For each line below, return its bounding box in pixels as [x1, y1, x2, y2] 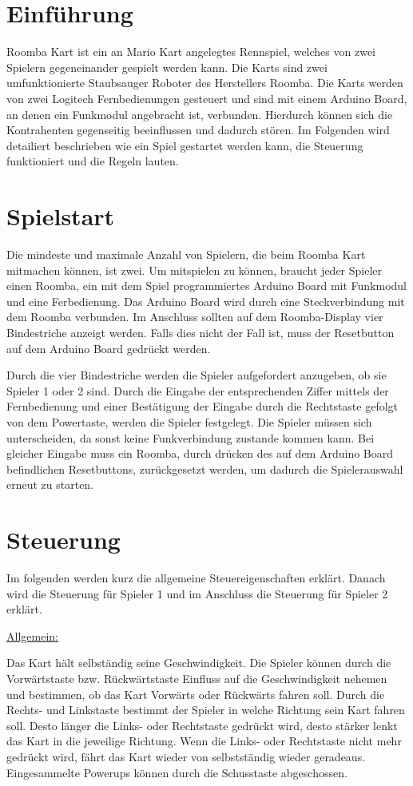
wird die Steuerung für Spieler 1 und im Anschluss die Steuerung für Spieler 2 [6, 585, 388, 601]
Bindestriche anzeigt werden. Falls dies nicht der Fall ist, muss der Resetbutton [6, 324, 395, 340]
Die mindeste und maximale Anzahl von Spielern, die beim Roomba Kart [6, 246, 366, 262]
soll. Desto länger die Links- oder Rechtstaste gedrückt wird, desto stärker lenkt [6, 717, 398, 733]
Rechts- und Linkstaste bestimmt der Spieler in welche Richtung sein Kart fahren [6, 701, 405, 718]
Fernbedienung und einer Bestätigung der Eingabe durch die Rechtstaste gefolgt [6, 398, 399, 415]
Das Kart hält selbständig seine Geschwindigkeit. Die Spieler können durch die [6, 654, 391, 671]
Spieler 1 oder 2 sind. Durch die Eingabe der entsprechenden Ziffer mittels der [6, 382, 389, 399]
